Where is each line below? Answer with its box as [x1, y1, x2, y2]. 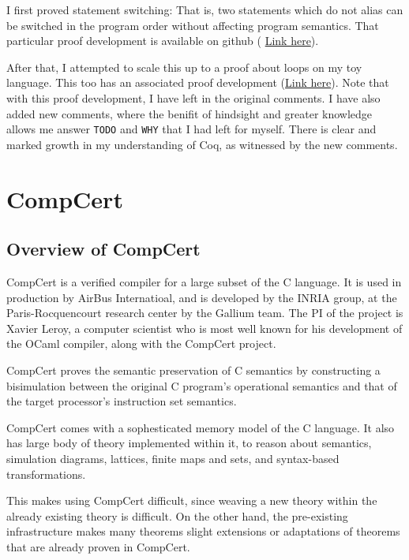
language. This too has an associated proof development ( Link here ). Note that [6, 74, 389, 91]
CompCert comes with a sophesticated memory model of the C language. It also [6, 419, 395, 435]
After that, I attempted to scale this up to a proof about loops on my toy [6, 58, 362, 75]
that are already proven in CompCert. [6, 538, 190, 554]
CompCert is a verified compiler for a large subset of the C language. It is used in [6, 273, 402, 289]
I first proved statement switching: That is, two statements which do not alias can [6, 2, 403, 17]
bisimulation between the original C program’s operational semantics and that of [6, 377, 397, 394]
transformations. [6, 465, 86, 482]
